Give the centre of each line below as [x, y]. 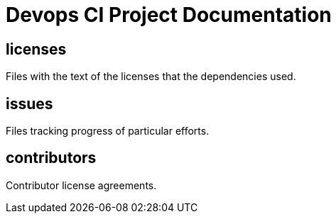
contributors [51, 158]
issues [29, 103]
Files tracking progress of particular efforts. [108, 131]
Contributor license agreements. [81, 185]
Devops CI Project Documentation [169, 15]
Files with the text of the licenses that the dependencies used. [151, 77]
